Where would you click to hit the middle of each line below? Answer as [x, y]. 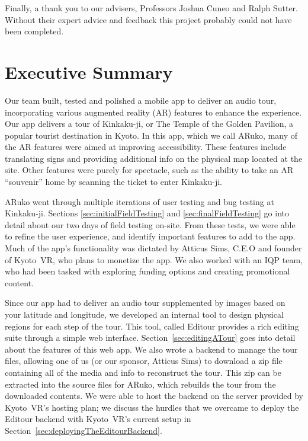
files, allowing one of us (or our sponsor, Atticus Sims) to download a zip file [144, 361]
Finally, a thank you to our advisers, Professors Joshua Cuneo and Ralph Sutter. [151, 8]
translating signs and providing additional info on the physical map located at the [154, 158]
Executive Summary [89, 71]
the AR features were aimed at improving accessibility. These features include [146, 147]
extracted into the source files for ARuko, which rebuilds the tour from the [140, 384]
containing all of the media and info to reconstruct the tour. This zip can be [143, 372]
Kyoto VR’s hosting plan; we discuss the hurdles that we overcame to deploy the [152, 407]
